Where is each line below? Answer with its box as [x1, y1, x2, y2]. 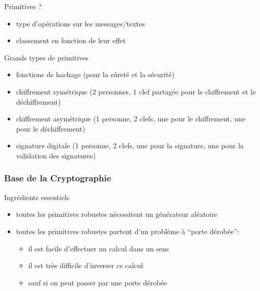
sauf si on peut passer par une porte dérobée [28, 277, 167, 287]
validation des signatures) [16, 150, 96, 160]
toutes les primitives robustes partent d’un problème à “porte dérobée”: [16, 225, 239, 236]
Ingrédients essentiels [4, 191, 70, 202]
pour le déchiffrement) [16, 123, 85, 134]
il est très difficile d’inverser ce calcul [28, 260, 143, 271]
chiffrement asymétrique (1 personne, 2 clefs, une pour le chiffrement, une [16, 113, 246, 124]
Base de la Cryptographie [4, 172, 111, 184]
